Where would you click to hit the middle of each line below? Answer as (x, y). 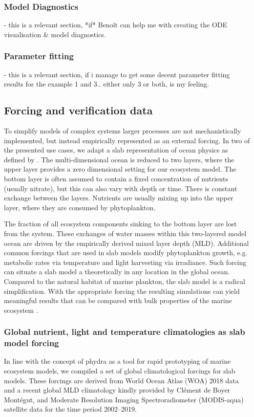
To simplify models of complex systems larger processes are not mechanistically (123, 131)
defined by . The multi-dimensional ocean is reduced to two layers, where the (119, 159)
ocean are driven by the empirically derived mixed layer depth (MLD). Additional (127, 243)
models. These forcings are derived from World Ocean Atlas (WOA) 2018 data (121, 380)
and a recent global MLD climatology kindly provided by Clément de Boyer (117, 390)
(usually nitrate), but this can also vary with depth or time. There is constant (121, 188)
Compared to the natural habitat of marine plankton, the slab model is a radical (125, 281)
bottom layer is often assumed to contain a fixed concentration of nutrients (116, 178)
